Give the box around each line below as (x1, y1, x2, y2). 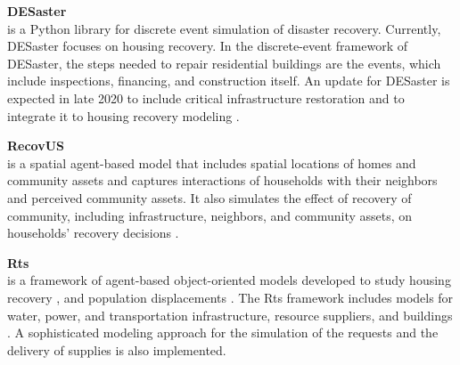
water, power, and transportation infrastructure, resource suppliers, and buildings (7, 305, 453, 324)
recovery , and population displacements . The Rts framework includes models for (7, 288, 454, 306)
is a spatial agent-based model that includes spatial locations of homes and (7, 153, 416, 172)
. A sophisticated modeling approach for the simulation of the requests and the (7, 323, 439, 342)
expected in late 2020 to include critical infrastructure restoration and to (7, 88, 405, 107)
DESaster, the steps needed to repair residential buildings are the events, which (7, 53, 441, 72)
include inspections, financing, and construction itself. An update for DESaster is (7, 71, 450, 90)
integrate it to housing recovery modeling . (7, 106, 240, 125)
